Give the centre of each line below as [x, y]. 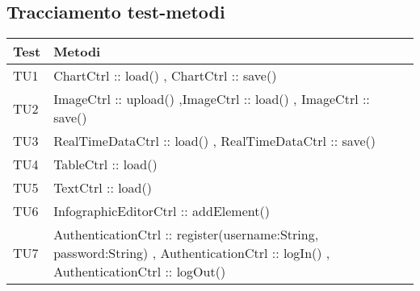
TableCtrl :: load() [105, 164]
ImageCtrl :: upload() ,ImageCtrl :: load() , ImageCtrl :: [212, 99]
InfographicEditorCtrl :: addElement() [162, 211]
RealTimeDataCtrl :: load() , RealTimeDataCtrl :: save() [214, 141]
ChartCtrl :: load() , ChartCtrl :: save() [165, 76]
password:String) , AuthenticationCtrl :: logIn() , [192, 253]
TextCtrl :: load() [103, 188]
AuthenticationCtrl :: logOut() [140, 272]
